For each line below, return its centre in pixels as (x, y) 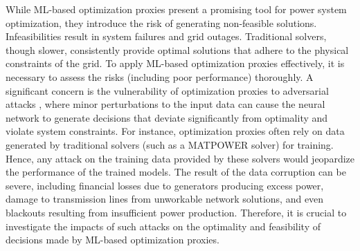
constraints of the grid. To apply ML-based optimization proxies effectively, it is (175, 63)
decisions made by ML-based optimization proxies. (112, 240)
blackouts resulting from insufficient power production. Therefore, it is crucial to (176, 212)
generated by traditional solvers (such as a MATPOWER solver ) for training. (170, 144)
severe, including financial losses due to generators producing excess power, (165, 185)
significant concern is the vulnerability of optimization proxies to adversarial (167, 90)
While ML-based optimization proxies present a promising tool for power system (176, 9)
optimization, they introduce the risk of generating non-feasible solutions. (161, 22)
